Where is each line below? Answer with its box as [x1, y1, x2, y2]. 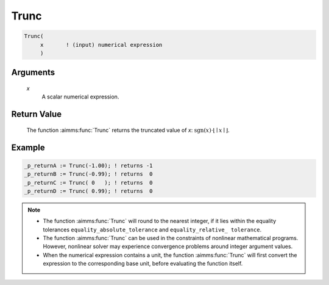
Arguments [11, 67, 55, 78]
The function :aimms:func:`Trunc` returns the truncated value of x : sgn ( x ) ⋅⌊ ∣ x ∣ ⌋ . [26, 126, 230, 134]
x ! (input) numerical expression [40, 41, 163, 48]
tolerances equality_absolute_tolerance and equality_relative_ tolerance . [43, 225, 262, 233]
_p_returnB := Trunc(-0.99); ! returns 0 [24, 171, 153, 177]
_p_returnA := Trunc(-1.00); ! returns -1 [24, 162, 153, 169]
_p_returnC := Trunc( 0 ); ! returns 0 [24, 179, 153, 186]
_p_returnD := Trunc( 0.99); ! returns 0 [24, 187, 153, 194]
